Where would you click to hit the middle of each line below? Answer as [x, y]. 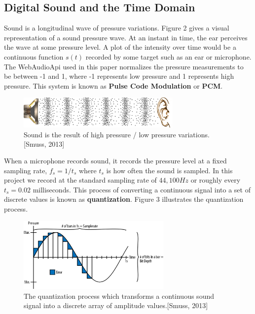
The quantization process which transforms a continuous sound [119, 296]
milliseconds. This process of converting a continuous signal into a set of [142, 189]
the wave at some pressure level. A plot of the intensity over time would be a [120, 47]
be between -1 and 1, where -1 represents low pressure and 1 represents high [119, 76]
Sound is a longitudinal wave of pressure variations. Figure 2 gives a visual [117, 28]
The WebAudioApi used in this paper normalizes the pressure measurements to [124, 66]
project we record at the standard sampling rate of [80, 180]
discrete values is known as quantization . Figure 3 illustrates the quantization [124, 199]
